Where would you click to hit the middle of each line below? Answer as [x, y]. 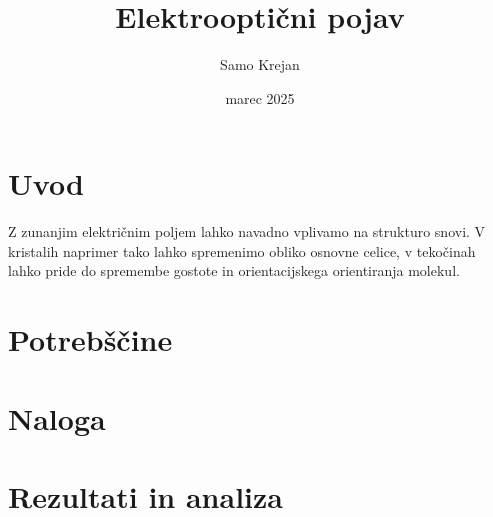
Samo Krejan [260, 64]
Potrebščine [90, 339]
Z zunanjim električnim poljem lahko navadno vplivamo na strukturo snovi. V [247, 231]
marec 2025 [260, 97]
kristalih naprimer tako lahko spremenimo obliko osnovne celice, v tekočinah [242, 250]
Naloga [57, 417]
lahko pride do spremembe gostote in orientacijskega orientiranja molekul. [234, 270]
